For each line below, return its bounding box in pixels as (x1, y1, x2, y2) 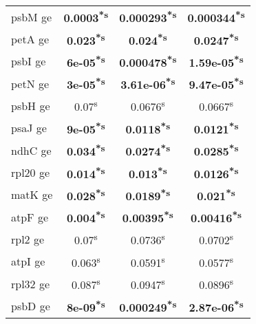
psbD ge (11, 297, 50, 314)
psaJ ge (11, 120, 47, 136)
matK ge (11, 186, 53, 203)
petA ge (11, 30, 50, 47)
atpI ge (11, 253, 45, 270)
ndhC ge (11, 142, 52, 158)
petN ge (11, 75, 50, 91)
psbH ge (11, 97, 50, 114)
